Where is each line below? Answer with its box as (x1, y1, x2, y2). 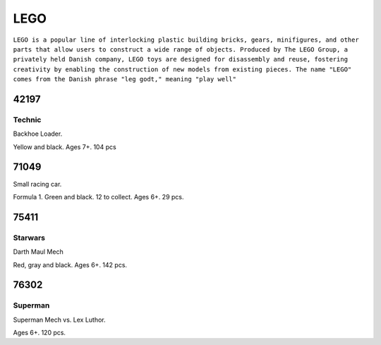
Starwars (13, 233, 46, 242)
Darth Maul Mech (13, 247, 64, 256)
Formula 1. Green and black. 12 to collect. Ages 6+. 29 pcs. (13, 192, 184, 201)
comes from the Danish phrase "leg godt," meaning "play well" (13, 75, 236, 83)
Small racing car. (13, 180, 62, 188)
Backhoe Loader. (13, 129, 63, 138)
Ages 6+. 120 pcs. (13, 329, 66, 337)
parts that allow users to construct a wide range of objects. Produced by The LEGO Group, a (13, 45, 349, 53)
